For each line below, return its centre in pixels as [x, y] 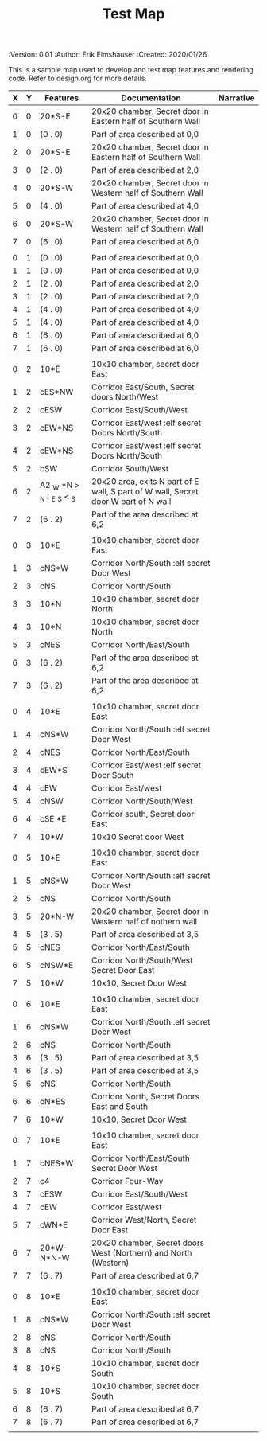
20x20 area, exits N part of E [145, 482]
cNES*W [56, 1163]
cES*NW [56, 392]
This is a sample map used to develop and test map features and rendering [131, 70]
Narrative [236, 98]
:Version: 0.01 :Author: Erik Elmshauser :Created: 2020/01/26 [108, 55]
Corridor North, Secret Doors [145, 1097]
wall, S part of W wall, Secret [145, 492]
